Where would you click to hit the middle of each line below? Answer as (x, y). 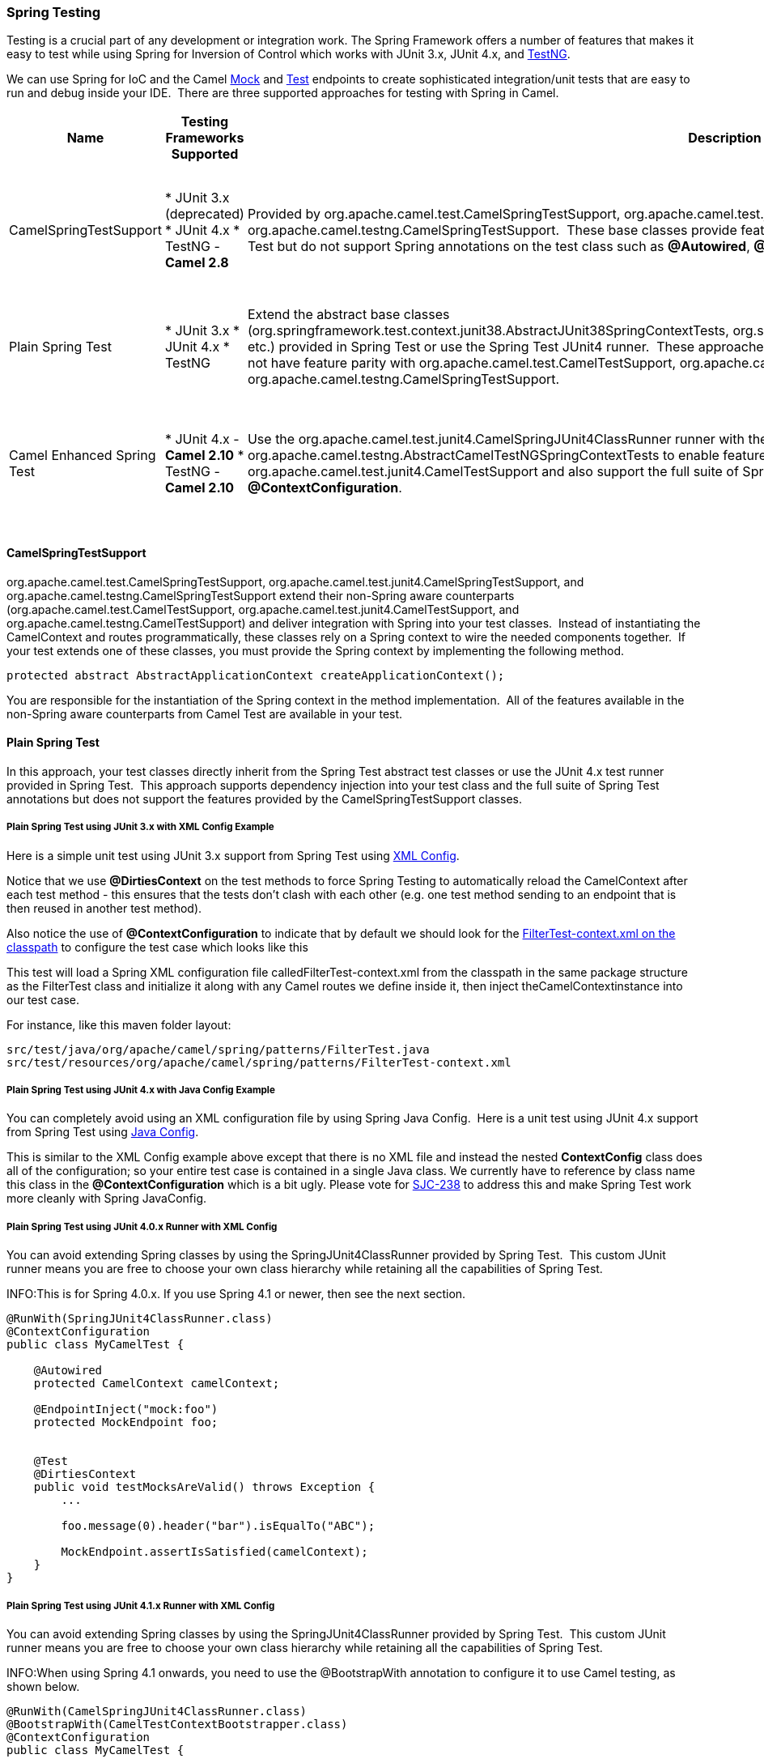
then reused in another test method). (104, 908)
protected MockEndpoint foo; (126, 1422)
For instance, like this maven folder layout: (119, 1024)
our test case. (43, 999)
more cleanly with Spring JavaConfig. (107, 1199)
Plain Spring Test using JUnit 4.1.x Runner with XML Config (141, 1605)
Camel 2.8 (197, 263)
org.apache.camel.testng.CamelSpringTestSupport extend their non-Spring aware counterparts (261, 595)
